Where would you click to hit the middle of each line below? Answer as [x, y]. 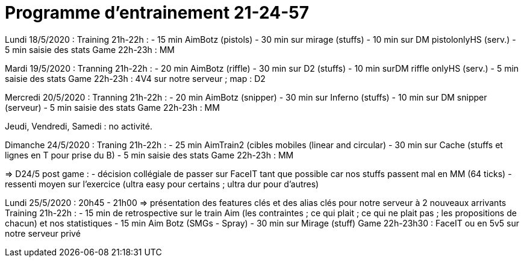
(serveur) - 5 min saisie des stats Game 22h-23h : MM [112, 107]
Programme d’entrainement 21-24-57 [157, 13]
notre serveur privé [43, 233]
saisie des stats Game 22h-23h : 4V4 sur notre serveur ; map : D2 [135, 78]
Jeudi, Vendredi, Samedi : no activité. [79, 126]
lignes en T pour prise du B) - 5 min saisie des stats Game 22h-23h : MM [149, 155]
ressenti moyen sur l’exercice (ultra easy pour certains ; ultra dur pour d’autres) [162, 184]
